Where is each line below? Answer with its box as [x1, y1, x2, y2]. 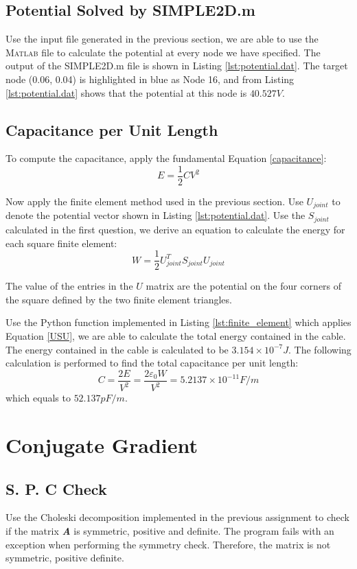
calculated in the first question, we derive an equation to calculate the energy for [5, 222, 345, 236]
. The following [288, 342, 352, 356]
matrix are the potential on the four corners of [146, 279, 342, 293]
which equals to [5, 391, 71, 405]
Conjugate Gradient [5, 430, 198, 458]
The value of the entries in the [5, 279, 133, 293]
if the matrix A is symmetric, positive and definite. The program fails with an [5, 523, 334, 537]
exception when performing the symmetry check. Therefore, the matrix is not [5, 537, 331, 551]
